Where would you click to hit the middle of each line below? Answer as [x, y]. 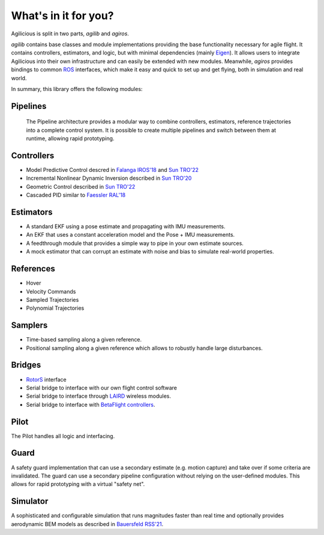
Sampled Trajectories [52, 300]
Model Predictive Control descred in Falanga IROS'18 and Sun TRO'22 [112, 170]
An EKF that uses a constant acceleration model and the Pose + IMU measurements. [130, 235]
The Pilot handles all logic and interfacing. [63, 436]
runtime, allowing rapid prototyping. [70, 138]
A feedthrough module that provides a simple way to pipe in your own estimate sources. [135, 243]
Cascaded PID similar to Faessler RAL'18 [76, 195]
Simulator [30, 501]
